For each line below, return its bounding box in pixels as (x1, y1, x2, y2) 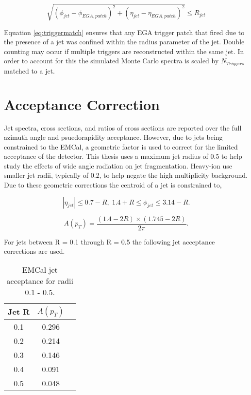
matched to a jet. (4, 65, 55, 75)
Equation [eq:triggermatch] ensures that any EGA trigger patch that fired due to (4, 27, 245, 37)
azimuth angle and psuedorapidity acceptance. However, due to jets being (4, 132, 223, 142)
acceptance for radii (6, 275, 73, 286)
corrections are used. (4, 246, 65, 256)
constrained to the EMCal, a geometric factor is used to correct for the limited (4, 141, 238, 151)
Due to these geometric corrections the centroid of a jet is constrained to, (4, 180, 222, 190)
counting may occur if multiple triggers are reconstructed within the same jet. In (4, 46, 244, 56)
